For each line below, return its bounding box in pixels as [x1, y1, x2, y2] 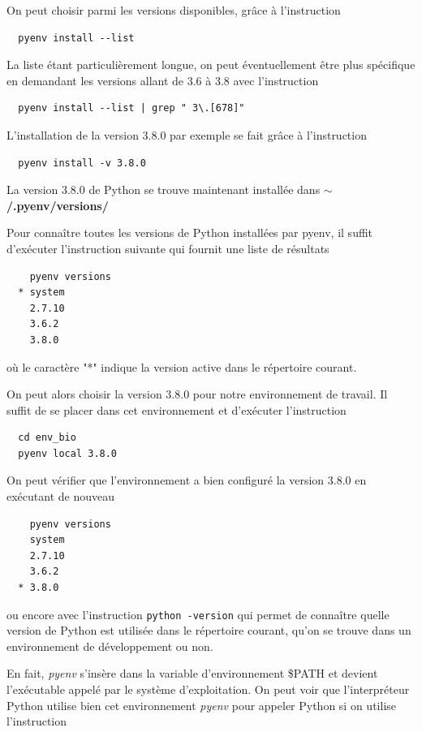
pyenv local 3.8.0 [18, 447, 118, 459]
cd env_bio [18, 432, 76, 444]
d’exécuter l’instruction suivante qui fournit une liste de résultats [6, 239, 329, 256]
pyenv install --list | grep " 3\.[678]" [18, 102, 245, 114]
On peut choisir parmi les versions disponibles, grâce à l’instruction [6, 2, 341, 18]
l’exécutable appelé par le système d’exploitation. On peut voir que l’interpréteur [6, 681, 410, 698]
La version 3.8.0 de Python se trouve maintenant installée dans [6, 181, 321, 198]
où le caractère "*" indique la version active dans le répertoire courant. [6, 358, 357, 375]
